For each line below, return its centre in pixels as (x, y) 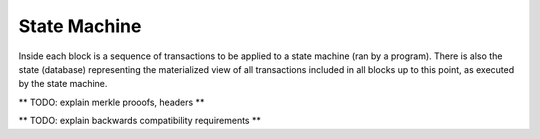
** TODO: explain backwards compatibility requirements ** (140, 121)
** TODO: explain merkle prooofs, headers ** (111, 102)
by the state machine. (63, 84)
